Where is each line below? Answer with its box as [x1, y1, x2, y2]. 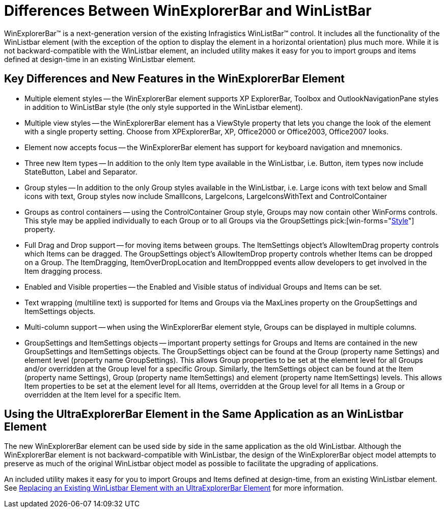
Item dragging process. [24, 266, 102, 275]
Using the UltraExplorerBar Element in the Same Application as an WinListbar [4, 408, 404, 421]
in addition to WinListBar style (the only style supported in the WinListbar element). [24, 102, 303, 111]
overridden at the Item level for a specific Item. [24, 390, 181, 399]
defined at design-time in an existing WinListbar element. [4, 54, 196, 64]
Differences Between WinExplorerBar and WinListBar [4, 2, 372, 19]
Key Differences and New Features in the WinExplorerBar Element [4, 72, 345, 86]
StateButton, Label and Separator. [24, 167, 137, 176]
